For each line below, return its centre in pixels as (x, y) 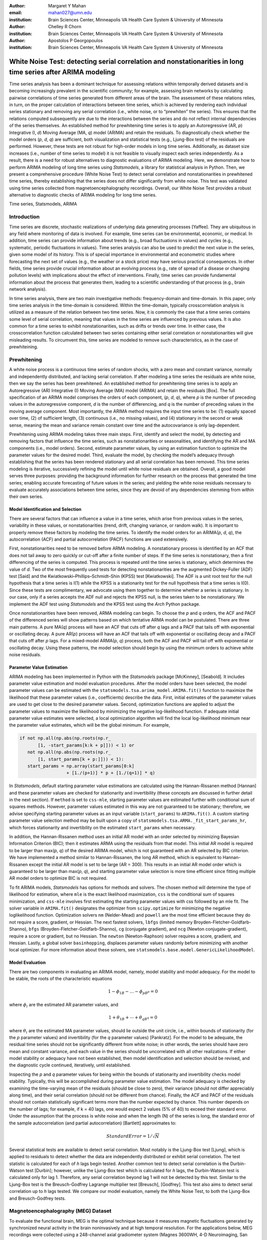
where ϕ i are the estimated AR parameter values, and (64, 1005)
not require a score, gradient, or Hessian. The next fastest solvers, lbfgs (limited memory (101, 922)
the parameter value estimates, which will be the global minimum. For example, (89, 725)
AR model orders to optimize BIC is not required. (58, 878)
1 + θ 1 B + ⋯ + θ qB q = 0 (133, 1018)
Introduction (24, 217)
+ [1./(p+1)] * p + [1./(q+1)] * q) (111, 773)
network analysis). (28, 289)
